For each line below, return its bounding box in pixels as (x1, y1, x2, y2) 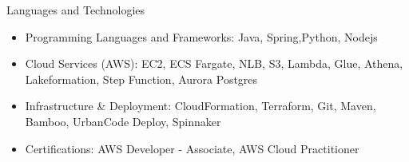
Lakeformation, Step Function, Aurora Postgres (25, 70, 258, 87)
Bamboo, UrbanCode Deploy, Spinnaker (25, 113, 221, 129)
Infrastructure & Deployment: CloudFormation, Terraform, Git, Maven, (25, 97, 376, 114)
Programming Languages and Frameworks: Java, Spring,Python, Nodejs (25, 28, 378, 45)
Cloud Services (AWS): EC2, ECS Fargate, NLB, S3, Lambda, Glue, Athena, (25, 55, 403, 72)
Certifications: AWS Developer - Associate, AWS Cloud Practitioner (25, 140, 359, 156)
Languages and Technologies (6, 2, 145, 18)
